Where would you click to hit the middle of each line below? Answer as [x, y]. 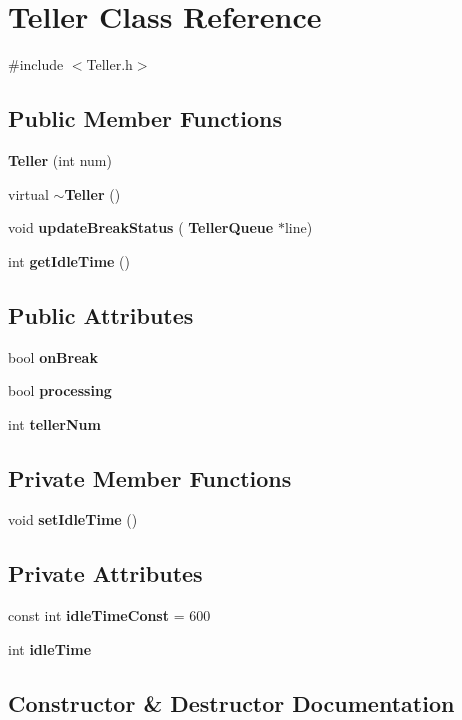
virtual [28, 193]
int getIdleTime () [69, 260]
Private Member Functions [150, 477]
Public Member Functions [145, 118]
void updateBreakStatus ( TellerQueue [141, 227]
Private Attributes [105, 573]
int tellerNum [54, 423]
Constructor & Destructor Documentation [231, 702]
